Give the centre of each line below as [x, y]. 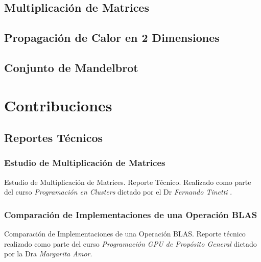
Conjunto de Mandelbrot [71, 67]
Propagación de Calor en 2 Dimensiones [112, 38]
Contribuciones [58, 105]
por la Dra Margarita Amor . [48, 254]
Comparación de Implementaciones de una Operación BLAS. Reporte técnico [125, 234]
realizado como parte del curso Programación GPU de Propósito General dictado [130, 243]
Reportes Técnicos [54, 138]
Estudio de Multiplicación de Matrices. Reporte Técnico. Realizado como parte [128, 182]
